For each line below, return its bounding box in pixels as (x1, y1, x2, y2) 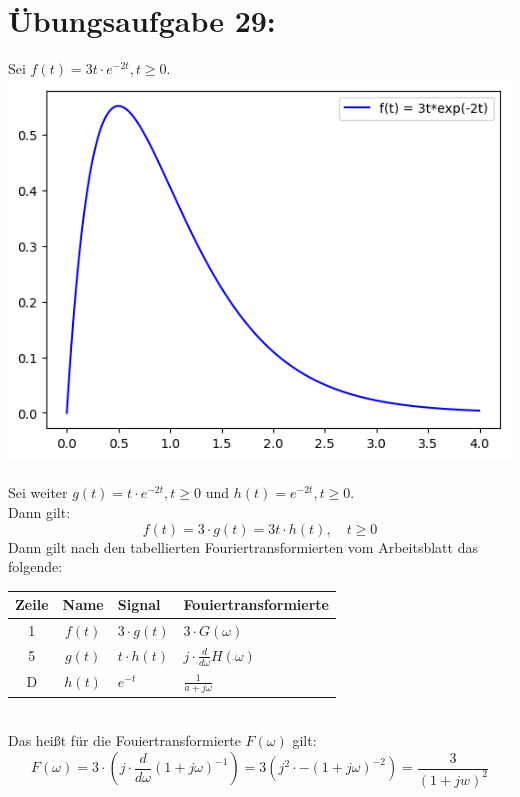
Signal (117, 594, 161, 615)
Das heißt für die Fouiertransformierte (8, 730, 241, 751)
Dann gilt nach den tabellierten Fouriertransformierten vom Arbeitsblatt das (8, 536, 478, 557)
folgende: (8, 556, 63, 577)
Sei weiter (8, 482, 68, 503)
